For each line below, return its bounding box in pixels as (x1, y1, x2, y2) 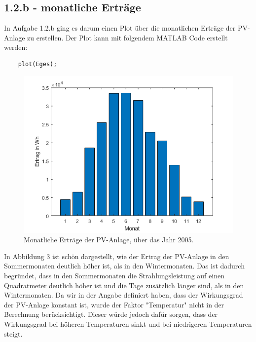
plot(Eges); (18, 60, 57, 68)
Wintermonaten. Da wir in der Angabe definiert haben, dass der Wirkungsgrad (4, 290, 243, 300)
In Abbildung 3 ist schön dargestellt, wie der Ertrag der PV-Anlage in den (4, 251, 229, 261)
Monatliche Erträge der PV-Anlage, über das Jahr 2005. (24, 234, 194, 245)
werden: (4, 42, 28, 52)
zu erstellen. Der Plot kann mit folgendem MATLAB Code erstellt (27, 32, 228, 42)
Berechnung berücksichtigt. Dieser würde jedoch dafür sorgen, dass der (4, 309, 218, 319)
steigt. (4, 328, 23, 339)
